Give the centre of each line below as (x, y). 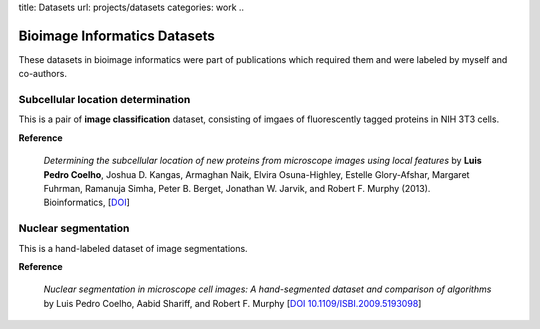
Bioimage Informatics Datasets (116, 35)
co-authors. (42, 74)
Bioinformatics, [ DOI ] (86, 202)
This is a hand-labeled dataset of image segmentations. (133, 248)
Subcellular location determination (104, 100)
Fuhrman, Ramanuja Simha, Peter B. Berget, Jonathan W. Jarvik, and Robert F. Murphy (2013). (237, 188)
